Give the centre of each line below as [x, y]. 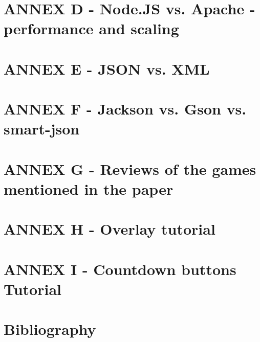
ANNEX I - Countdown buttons [120, 269]
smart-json [42, 129]
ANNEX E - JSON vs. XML [107, 68]
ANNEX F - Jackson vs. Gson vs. [125, 109]
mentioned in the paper [89, 188]
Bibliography [50, 329]
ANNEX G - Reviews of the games [130, 168]
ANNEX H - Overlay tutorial [110, 229]
